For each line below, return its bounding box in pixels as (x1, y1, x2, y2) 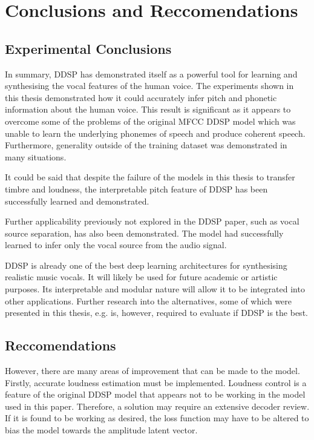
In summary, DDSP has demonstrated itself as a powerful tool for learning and (5, 67, 298, 80)
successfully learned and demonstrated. (5, 194, 149, 207)
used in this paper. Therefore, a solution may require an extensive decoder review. (5, 399, 310, 412)
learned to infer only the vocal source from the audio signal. (5, 238, 227, 251)
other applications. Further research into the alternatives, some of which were (5, 294, 292, 307)
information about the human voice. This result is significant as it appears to (5, 103, 291, 116)
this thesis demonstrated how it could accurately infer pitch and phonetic (5, 91, 277, 103)
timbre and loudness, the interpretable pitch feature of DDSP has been (5, 182, 268, 195)
